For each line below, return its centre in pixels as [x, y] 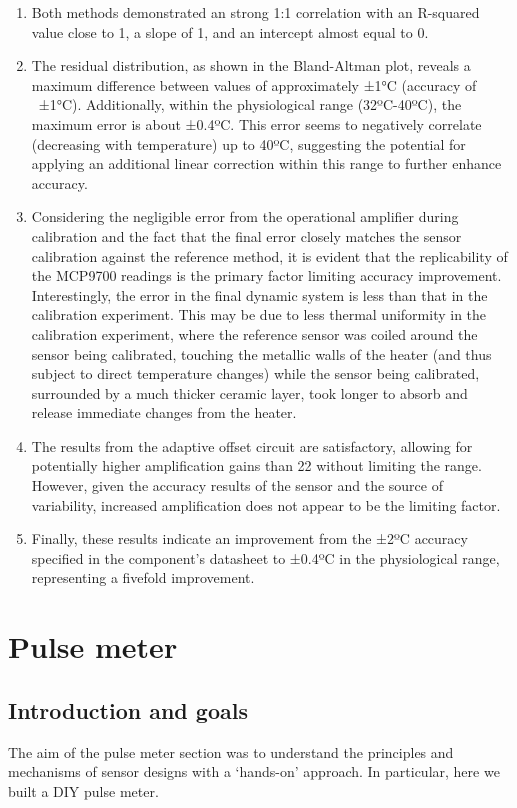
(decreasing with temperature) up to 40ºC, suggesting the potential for [248, 143]
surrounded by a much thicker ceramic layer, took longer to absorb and [249, 392]
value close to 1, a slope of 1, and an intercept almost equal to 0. [230, 31]
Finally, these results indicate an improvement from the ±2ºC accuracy [249, 538]
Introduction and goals [128, 709]
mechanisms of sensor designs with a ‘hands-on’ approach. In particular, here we [254, 771]
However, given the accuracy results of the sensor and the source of [237, 485]
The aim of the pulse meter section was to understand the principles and [231, 751]
